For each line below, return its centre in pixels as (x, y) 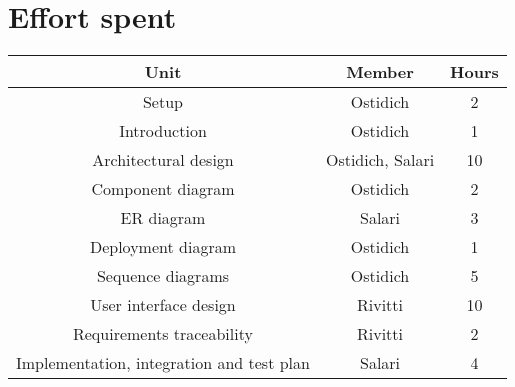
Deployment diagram (162, 247)
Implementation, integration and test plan (163, 363)
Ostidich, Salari (380, 160)
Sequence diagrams (163, 276)
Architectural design (163, 160)
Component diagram (163, 189)
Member (380, 72)
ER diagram (163, 218)
